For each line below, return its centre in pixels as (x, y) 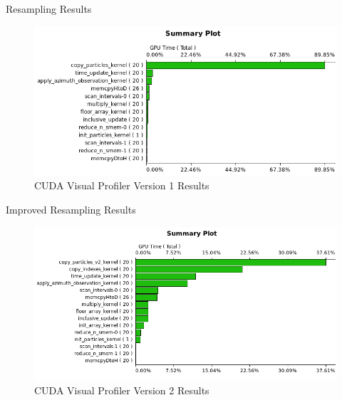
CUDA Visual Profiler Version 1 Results (122, 185)
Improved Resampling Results (71, 209)
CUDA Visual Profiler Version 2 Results (122, 390)
